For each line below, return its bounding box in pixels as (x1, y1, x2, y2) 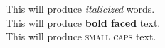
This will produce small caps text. (6, 29, 156, 44)
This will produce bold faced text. (6, 15, 161, 30)
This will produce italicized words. (6, 1, 155, 16)
